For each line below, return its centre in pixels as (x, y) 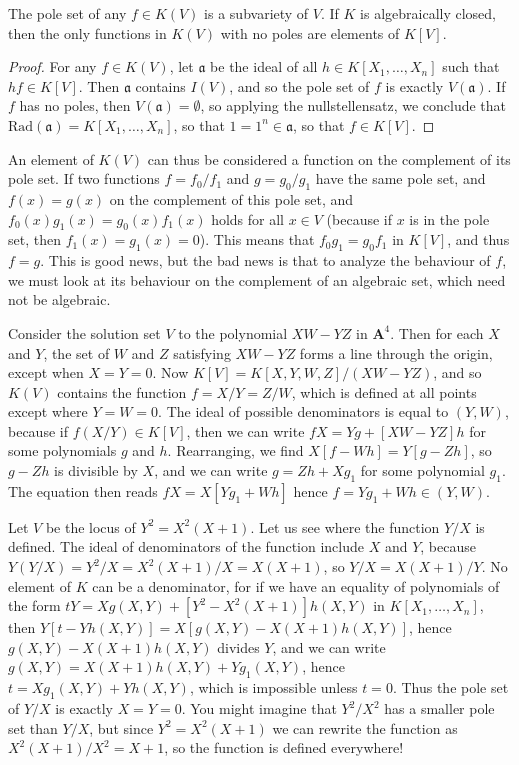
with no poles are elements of (310, 32)
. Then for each (437, 332)
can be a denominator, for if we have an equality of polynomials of (296, 585)
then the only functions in (87, 32)
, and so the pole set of (299, 85)
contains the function (122, 391)
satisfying (202, 352)
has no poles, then (75, 105)
